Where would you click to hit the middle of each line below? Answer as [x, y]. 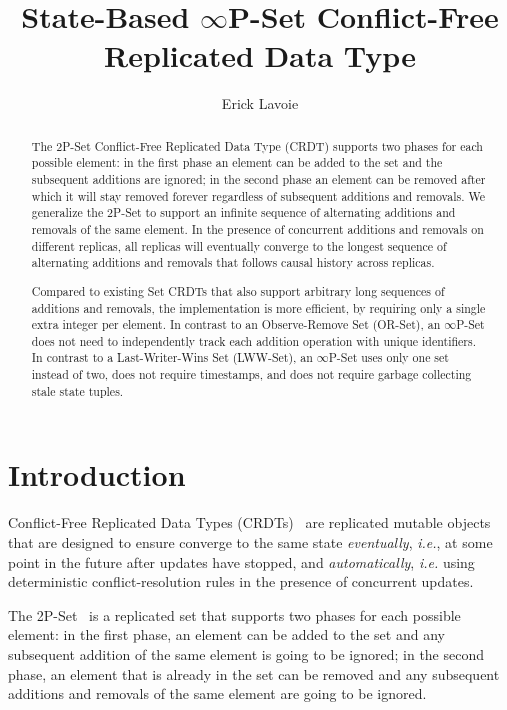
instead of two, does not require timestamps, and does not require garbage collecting [251, 374]
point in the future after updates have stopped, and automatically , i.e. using [241, 561]
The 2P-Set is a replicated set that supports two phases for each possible [234, 614]
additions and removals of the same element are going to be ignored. [217, 693]
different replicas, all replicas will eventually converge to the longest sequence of [239, 245]
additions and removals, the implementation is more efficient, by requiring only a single [258, 307]
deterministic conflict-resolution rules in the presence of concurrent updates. [241, 581]
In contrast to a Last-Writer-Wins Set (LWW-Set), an [172, 357]
